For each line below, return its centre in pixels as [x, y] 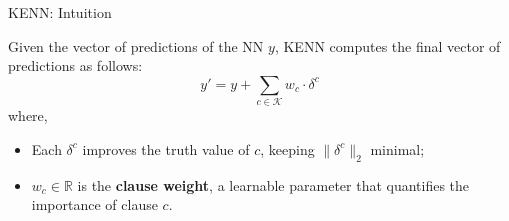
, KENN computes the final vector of [387, 45]
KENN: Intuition [60, 12]
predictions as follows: [75, 65]
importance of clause [94, 204]
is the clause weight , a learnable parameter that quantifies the [273, 184]
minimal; [397, 148]
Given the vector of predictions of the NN [136, 45]
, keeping [287, 148]
